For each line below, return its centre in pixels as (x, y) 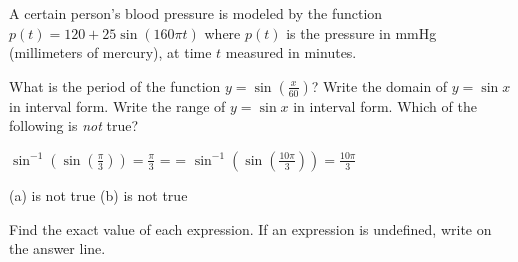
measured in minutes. (291, 52)
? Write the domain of (379, 85)
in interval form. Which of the (385, 105)
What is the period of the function (115, 85)
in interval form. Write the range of (117, 105)
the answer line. (57, 248)
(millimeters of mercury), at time (110, 52)
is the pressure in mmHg (361, 32)
